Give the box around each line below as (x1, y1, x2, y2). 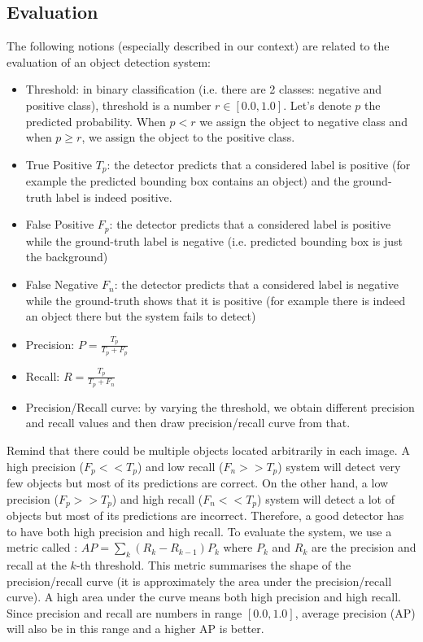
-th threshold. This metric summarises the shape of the (76, 557, 351, 573)
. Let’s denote (283, 96, 351, 113)
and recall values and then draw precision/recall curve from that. (25, 414, 351, 431)
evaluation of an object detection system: (7, 53, 211, 70)
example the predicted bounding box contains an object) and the (25, 173, 350, 190)
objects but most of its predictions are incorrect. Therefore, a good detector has (7, 507, 404, 524)
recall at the (7, 557, 67, 573)
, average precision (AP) (294, 604, 416, 621)
